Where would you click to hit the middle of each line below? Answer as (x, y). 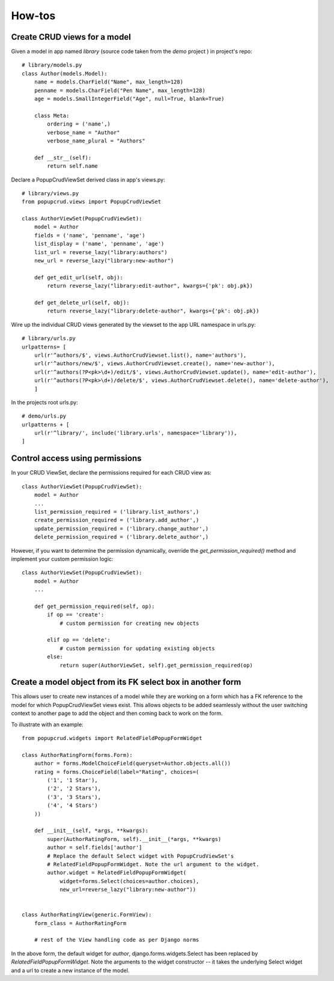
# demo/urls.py (44, 416)
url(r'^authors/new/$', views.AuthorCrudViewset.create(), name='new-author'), (155, 364)
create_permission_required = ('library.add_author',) (117, 520)
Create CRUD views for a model (71, 37)
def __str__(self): (63, 157)
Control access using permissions (76, 459)
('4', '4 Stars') (73, 806)
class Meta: (52, 115)
